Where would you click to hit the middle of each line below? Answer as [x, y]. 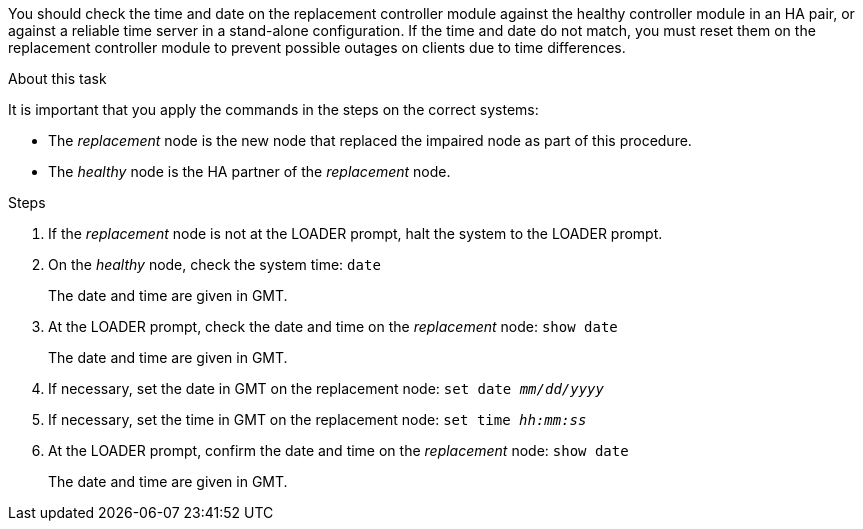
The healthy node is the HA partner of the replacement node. [249, 171]
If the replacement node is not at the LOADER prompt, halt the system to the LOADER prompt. [355, 233]
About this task [57, 78]
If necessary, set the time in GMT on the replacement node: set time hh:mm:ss [317, 419]
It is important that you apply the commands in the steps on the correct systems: [273, 109]
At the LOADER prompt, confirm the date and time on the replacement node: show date [338, 450]
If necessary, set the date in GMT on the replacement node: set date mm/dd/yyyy [326, 388]
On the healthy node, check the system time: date [214, 264]
